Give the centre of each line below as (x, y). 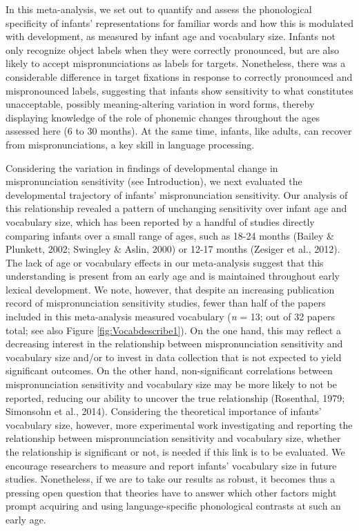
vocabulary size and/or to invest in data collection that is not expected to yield (174, 357)
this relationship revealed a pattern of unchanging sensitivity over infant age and (176, 208)
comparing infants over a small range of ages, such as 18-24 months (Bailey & (170, 235)
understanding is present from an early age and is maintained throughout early (173, 276)
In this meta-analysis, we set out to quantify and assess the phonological (159, 9)
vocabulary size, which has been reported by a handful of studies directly (160, 221)
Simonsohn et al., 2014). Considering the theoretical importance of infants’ (164, 411)
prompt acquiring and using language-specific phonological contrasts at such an (173, 506)
